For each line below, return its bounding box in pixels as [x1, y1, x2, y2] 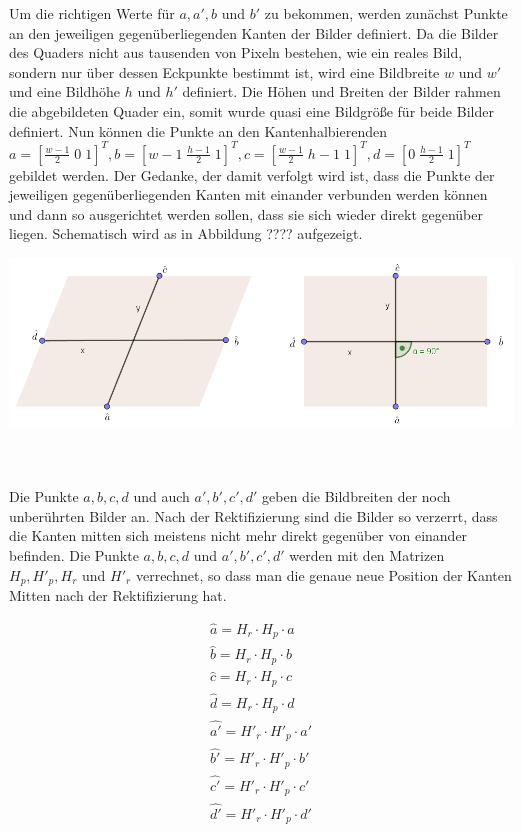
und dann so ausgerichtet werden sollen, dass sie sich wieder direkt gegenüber [9, 203, 483, 224]
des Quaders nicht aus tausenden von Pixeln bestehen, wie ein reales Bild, [9, 42, 463, 63]
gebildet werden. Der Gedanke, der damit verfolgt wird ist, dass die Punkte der [9, 164, 495, 185]
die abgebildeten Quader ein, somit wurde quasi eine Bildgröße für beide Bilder [9, 100, 494, 121]
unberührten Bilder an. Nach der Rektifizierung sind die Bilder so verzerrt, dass [9, 505, 498, 526]
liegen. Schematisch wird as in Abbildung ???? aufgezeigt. [9, 223, 363, 244]
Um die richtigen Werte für [9, 3, 175, 23]
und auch [133, 486, 190, 507]
